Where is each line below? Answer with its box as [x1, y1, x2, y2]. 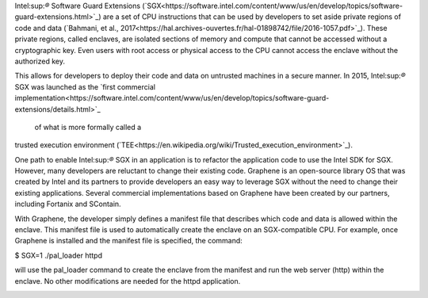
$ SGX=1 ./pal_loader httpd [14, 250, 103, 260]
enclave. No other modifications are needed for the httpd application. [14, 276, 241, 285]
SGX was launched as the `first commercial [14, 82, 156, 91]
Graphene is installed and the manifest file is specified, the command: [14, 236, 243, 246]
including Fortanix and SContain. [14, 199, 122, 209]
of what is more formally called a [34, 122, 142, 132]
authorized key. [14, 56, 65, 66]
